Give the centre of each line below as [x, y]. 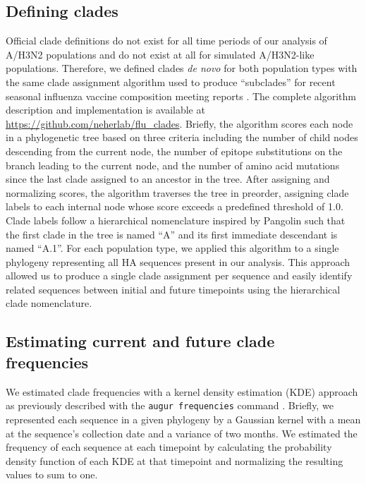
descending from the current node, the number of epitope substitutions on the [174, 151]
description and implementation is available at [105, 110]
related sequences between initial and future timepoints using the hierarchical [173, 289]
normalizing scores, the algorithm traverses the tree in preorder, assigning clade [177, 192]
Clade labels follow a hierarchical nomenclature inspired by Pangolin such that [176, 220]
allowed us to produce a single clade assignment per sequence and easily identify [179, 276]
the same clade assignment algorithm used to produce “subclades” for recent [171, 81]
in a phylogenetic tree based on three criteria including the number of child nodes [182, 137]
